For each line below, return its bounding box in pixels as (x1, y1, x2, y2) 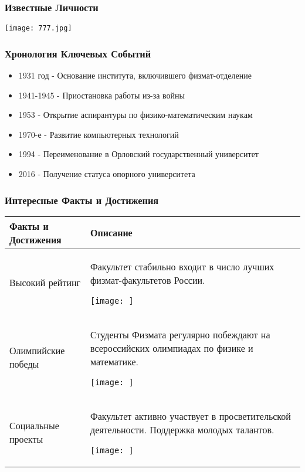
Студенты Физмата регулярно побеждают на (90, 327, 270, 341)
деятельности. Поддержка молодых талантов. (90, 422, 274, 436)
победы (9, 357, 39, 371)
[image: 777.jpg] (5, 24, 72, 33)
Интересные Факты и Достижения (5, 192, 159, 207)
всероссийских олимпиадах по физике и (90, 341, 253, 355)
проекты (9, 432, 43, 446)
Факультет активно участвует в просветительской (90, 409, 291, 423)
